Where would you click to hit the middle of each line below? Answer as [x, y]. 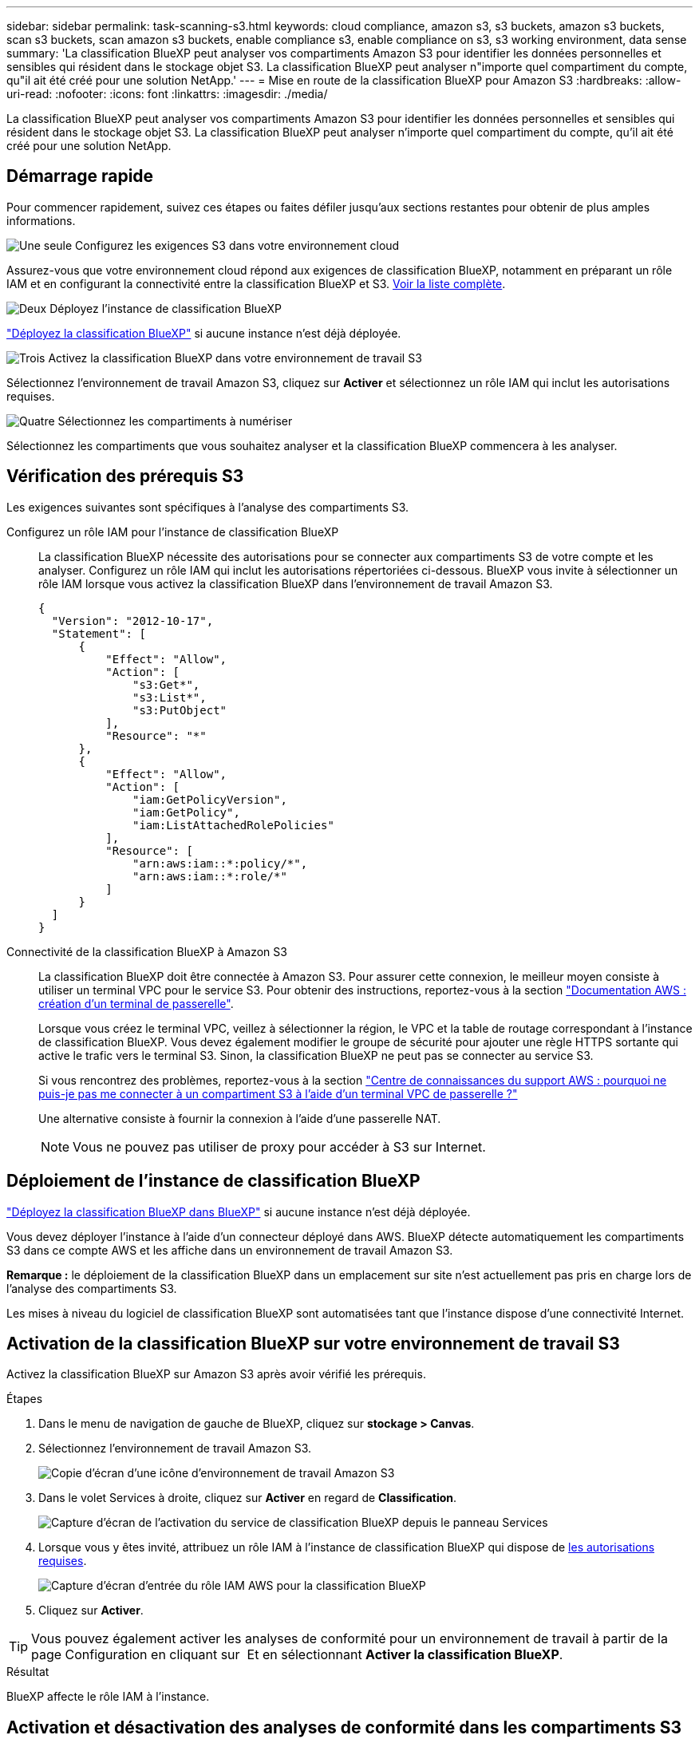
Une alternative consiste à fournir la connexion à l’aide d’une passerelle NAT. [240, 1118]
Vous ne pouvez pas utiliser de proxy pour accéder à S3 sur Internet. [279, 1146]
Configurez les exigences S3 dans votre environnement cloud [237, 245]
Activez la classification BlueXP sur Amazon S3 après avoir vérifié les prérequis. [216, 1374]
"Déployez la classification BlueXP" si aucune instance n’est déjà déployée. [204, 333]
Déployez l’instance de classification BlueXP [166, 308]
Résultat [28, 1672]
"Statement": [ [99, 633]
